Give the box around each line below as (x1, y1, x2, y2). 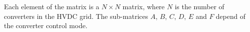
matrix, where (122, 1, 165, 11)
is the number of (175, 1, 224, 11)
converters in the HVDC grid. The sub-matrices (4, 11, 148, 21)
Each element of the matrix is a (4, 1, 100, 11)
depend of (215, 11, 246, 21)
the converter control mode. (4, 20, 88, 31)
